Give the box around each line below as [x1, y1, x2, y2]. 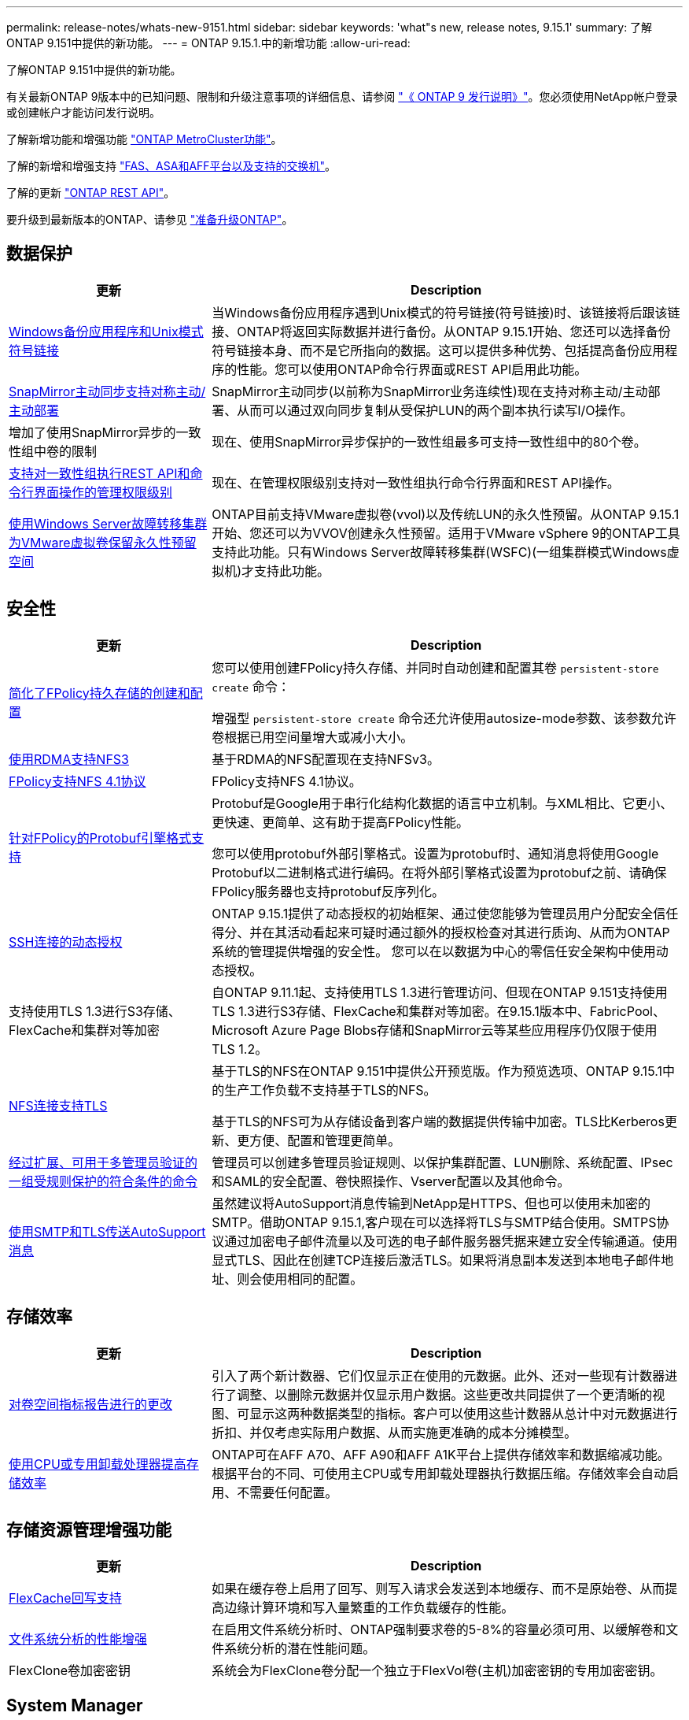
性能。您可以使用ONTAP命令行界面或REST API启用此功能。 [237, 361, 588, 377]
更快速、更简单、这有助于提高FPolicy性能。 [212, 814, 469, 830]
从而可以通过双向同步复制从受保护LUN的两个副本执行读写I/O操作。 [237, 402, 633, 418]
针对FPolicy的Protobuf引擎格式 [9, 829, 192, 846]
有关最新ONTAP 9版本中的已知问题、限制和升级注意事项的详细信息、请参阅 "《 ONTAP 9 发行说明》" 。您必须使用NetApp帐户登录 [6, 90, 678, 103]
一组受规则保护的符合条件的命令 [9, 1173, 198, 1189]
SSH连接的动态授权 [9, 933, 123, 950]
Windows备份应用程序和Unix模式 [9, 323, 204, 339]
